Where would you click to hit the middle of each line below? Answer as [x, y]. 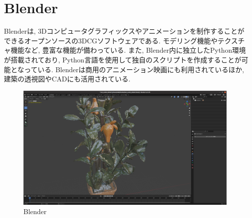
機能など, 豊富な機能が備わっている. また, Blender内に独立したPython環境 [128, 50]
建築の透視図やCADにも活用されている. [67, 79]
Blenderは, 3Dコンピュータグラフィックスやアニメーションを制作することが [124, 31]
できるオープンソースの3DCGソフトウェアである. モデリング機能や [111, 40]
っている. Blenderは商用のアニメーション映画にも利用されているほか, [134, 69]
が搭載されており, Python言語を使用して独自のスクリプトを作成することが [123, 59]
